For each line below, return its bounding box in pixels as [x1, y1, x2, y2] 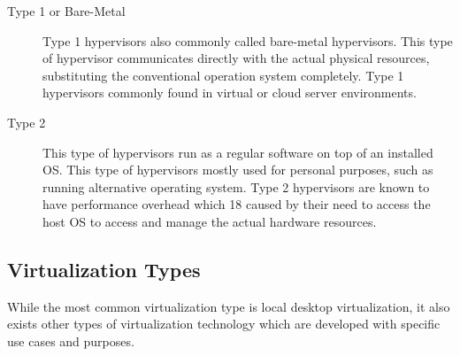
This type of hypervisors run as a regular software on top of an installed [42, 143, 433, 161]
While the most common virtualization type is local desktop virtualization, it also [7, 297, 450, 315]
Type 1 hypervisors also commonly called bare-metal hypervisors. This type [42, 31, 453, 50]
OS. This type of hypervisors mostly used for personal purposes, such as [42, 160, 433, 179]
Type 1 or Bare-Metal [7, 2, 126, 19]
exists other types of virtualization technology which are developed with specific [7, 314, 441, 333]
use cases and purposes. [7, 331, 134, 350]
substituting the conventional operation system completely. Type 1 [42, 66, 404, 84]
